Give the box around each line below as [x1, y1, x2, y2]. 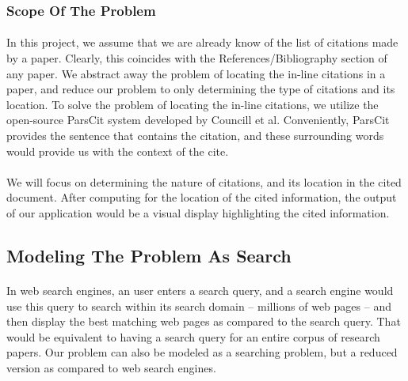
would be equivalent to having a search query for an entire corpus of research [6, 328, 380, 345]
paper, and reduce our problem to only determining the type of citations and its [6, 81, 395, 97]
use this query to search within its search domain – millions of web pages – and [6, 297, 391, 314]
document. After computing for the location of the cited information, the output [6, 189, 397, 206]
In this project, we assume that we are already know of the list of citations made [6, 34, 398, 51]
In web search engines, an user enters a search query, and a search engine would [6, 281, 394, 298]
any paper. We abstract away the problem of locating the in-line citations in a [6, 65, 386, 81]
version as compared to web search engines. [6, 359, 216, 375]
